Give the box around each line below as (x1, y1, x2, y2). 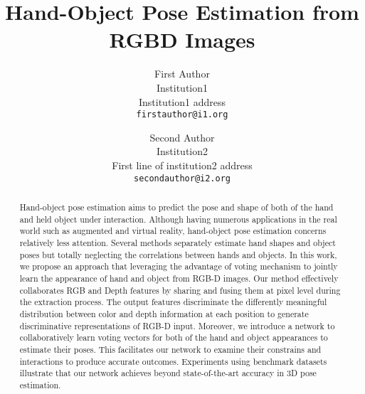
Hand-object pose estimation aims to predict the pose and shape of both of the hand (19, 201, 334, 213)
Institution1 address (138, 94, 226, 109)
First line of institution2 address (112, 157, 253, 172)
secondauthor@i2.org (133, 173, 231, 183)
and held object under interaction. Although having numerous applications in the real (19, 213, 337, 225)
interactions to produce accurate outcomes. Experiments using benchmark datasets (19, 355, 327, 367)
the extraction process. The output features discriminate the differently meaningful (19, 296, 327, 308)
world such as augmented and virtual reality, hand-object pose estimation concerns (19, 225, 327, 237)
